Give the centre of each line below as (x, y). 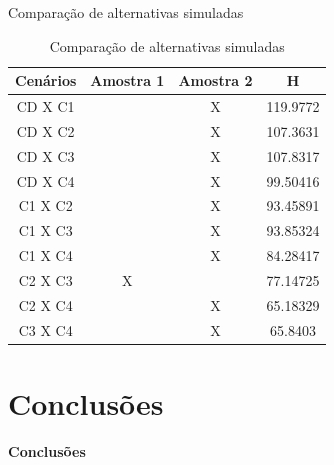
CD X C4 (45, 180)
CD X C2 (45, 130)
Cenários (46, 80)
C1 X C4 (45, 255)
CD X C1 (45, 106)
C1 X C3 (45, 230)
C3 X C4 (45, 329)
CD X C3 (45, 155)
